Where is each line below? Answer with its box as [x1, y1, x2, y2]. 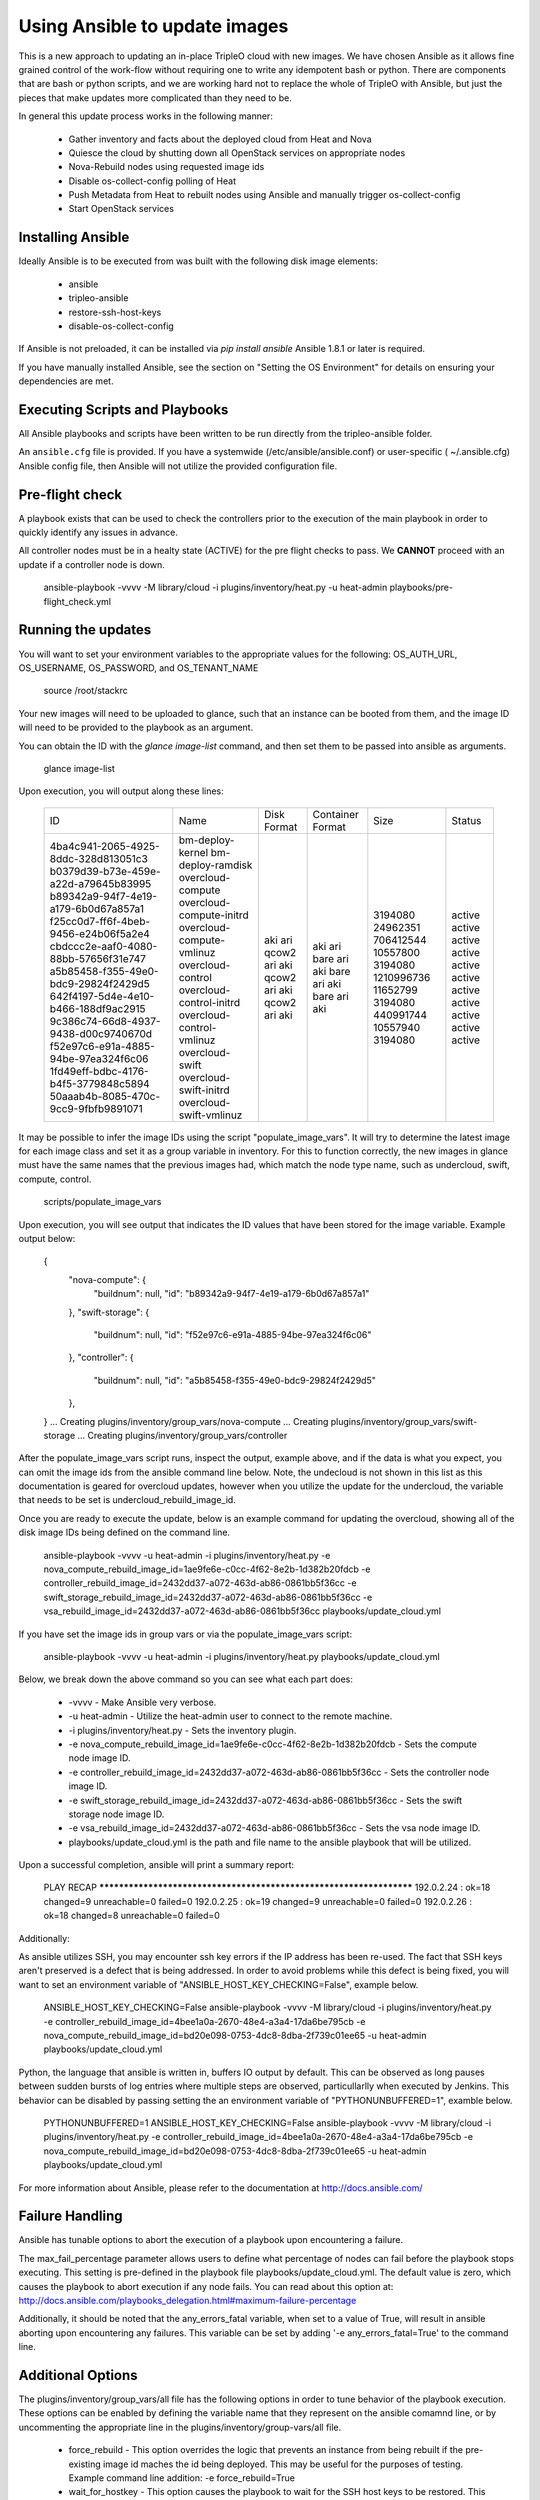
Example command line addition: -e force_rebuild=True [68, 2472, 295, 2484]
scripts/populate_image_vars [43, 1196, 162, 1208]
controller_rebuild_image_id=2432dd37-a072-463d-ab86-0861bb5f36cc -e [43, 1577, 357, 1589]
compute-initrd [178, 908, 249, 922]
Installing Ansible [18, 229, 130, 246]
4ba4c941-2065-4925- [49, 839, 160, 853]
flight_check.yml [43, 595, 112, 607]
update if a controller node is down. [18, 558, 165, 570]
